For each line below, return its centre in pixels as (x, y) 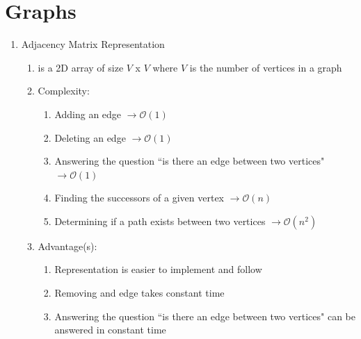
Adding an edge (88, 114)
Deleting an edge (90, 137)
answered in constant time (110, 330)
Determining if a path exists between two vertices (160, 221)
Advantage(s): (67, 246)
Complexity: (64, 91)
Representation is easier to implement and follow (158, 269)
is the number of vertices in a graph (266, 67)
